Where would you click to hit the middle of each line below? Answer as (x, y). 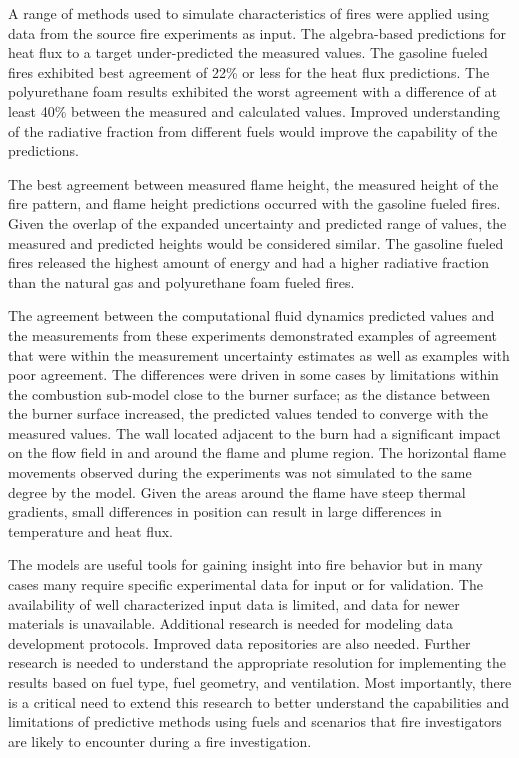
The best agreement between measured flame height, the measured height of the (253, 183)
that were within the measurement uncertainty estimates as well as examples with (259, 354)
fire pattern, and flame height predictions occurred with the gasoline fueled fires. (254, 203)
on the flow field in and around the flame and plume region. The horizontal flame (257, 452)
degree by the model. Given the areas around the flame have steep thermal (237, 491)
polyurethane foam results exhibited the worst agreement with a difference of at (252, 91)
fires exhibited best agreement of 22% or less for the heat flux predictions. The (249, 71)
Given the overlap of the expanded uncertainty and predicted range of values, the (257, 222)
